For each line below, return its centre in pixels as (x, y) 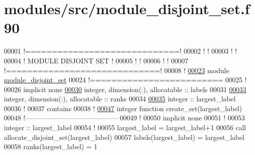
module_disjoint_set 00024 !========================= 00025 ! (125, 80)
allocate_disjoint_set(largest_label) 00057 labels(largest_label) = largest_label (124, 137)
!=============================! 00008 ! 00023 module (117, 70)
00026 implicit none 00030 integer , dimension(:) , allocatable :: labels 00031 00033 (125, 89)
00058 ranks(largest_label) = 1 (51, 146)
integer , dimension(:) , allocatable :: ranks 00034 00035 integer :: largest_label (120, 99)
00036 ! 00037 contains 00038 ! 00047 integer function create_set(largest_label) (123, 108)
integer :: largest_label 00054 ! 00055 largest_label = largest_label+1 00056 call (125, 127)
